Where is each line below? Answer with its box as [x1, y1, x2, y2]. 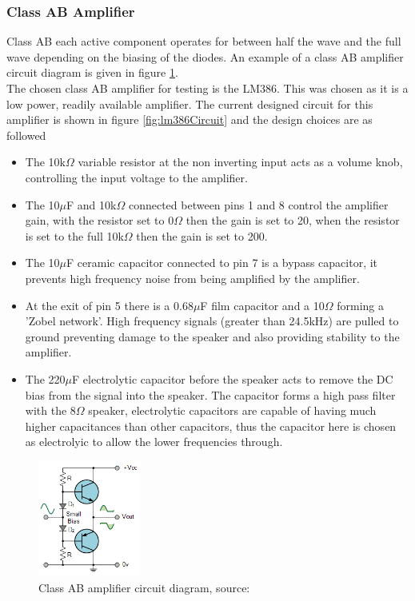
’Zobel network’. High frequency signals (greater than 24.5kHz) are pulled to [25, 312, 399, 329]
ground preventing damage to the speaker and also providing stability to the [25, 328, 400, 344]
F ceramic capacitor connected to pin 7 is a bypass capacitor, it [66, 254, 378, 271]
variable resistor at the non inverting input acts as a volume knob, [78, 153, 403, 170]
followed [6, 126, 46, 143]
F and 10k [66, 196, 117, 213]
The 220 [25, 370, 66, 387]
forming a [337, 297, 385, 313]
